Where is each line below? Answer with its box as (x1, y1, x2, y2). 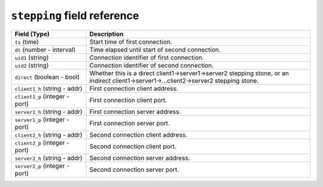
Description (89, 30, 124, 38)
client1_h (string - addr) (14, 84, 83, 93)
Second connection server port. (89, 165, 179, 173)
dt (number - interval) (14, 45, 76, 54)
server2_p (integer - (14, 161, 70, 170)
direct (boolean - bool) (14, 72, 80, 81)
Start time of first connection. (89, 38, 172, 46)
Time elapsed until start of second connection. (89, 45, 221, 54)
